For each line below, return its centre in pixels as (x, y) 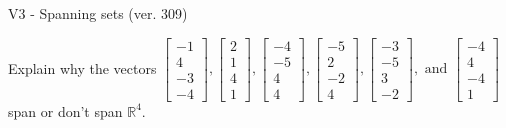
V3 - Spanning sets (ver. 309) (98, 13)
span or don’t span (65, 110)
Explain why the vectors (82, 67)
